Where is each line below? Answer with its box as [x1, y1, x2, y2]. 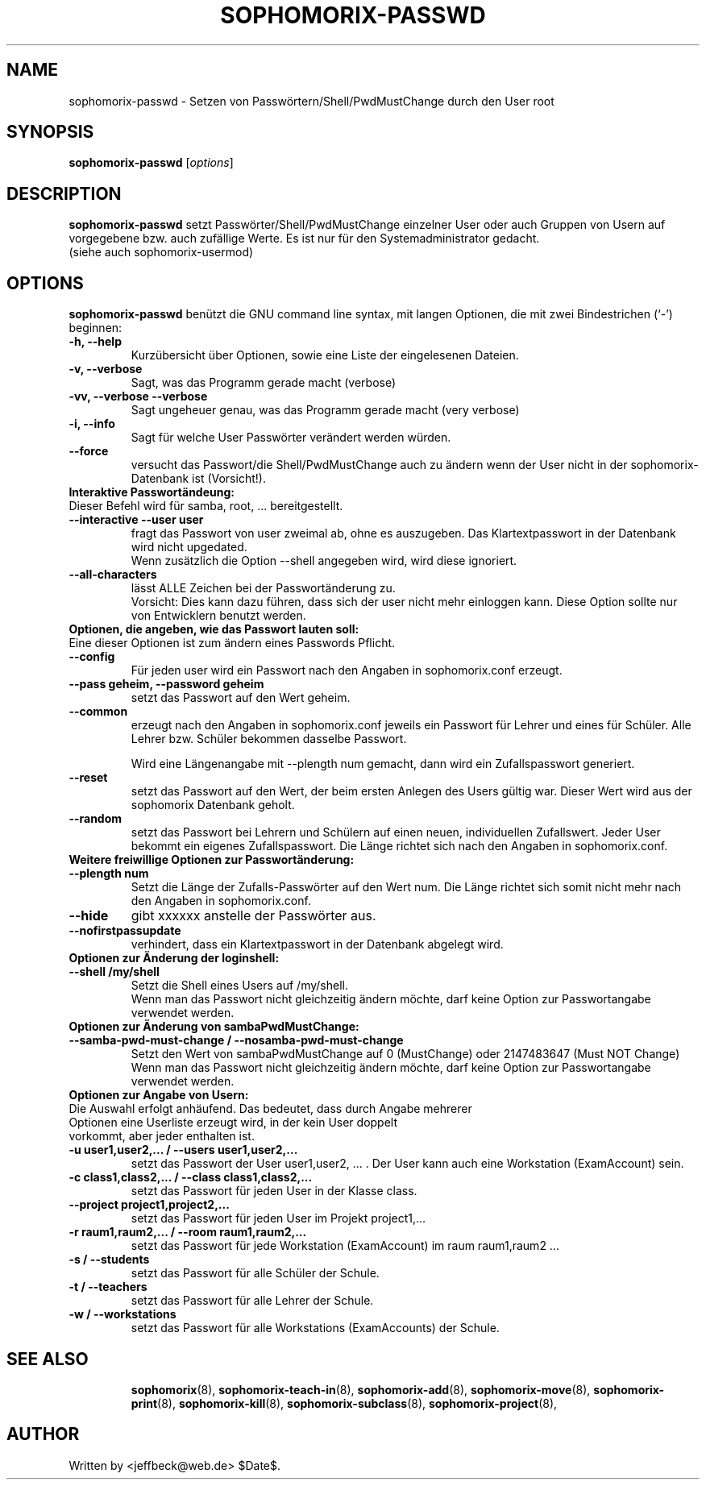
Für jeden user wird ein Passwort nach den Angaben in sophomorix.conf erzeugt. [131, 663, 563, 678]
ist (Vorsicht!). [192, 471, 266, 486]
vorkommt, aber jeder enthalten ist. [69, 1129, 255, 1144]
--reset [69, 770, 108, 785]
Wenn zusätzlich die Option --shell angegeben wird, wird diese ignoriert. [131, 554, 517, 568]
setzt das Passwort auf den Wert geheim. [131, 691, 351, 705]
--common [69, 704, 128, 719]
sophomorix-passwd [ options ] [69, 156, 234, 170]
